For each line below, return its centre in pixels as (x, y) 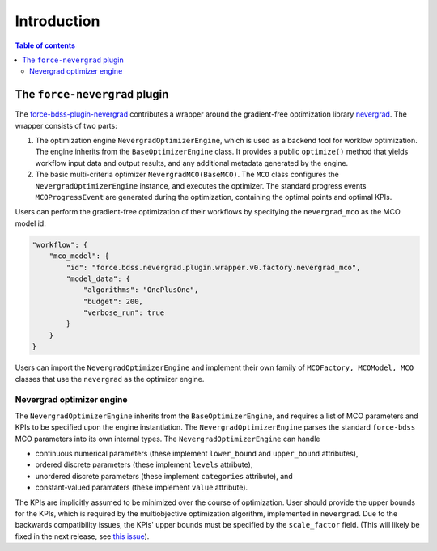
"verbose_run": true (124, 313)
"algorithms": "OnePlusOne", (141, 290)
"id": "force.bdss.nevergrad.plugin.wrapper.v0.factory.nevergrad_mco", (213, 267)
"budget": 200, (113, 301)
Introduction (57, 21)
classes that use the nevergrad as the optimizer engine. (110, 379)
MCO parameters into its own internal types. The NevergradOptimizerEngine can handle (168, 439)
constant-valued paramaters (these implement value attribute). (142, 487)
